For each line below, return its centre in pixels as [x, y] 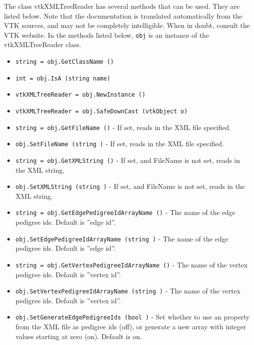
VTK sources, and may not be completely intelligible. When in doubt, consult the [127, 25]
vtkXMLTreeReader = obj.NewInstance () [80, 95]
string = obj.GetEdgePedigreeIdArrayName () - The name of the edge [125, 212]
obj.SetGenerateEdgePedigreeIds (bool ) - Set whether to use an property [132, 317]
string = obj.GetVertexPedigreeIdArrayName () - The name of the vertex [131, 264]
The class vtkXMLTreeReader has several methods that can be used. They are [122, 6]
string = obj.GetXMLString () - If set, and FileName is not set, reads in [128, 160]
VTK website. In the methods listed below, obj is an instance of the [107, 35]
